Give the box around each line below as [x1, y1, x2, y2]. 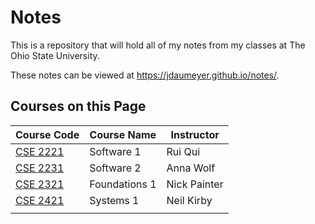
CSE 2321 [15, 177, 65, 191]
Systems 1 [89, 193, 140, 207]
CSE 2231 [15, 161, 65, 175]
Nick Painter [166, 177, 224, 191]
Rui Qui [166, 144, 201, 158]
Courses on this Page [10, 98, 147, 115]
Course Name [89, 127, 157, 141]
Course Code [15, 127, 80, 141]
